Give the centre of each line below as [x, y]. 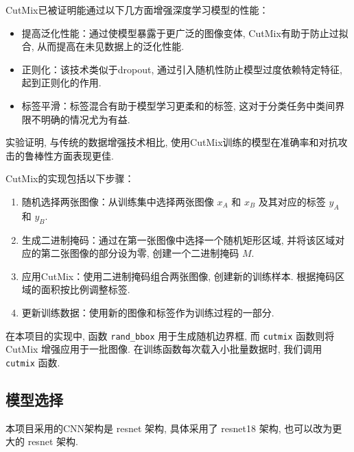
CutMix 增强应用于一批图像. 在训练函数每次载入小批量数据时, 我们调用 [164, 349]
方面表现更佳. [83, 155]
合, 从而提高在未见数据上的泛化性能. [103, 46]
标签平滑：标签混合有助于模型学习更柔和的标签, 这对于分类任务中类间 [178, 105]
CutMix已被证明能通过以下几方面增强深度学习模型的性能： [137, 10]
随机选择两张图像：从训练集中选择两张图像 [118, 201]
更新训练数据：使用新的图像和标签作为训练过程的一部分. [148, 312]
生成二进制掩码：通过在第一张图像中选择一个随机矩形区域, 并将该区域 [178, 239]
